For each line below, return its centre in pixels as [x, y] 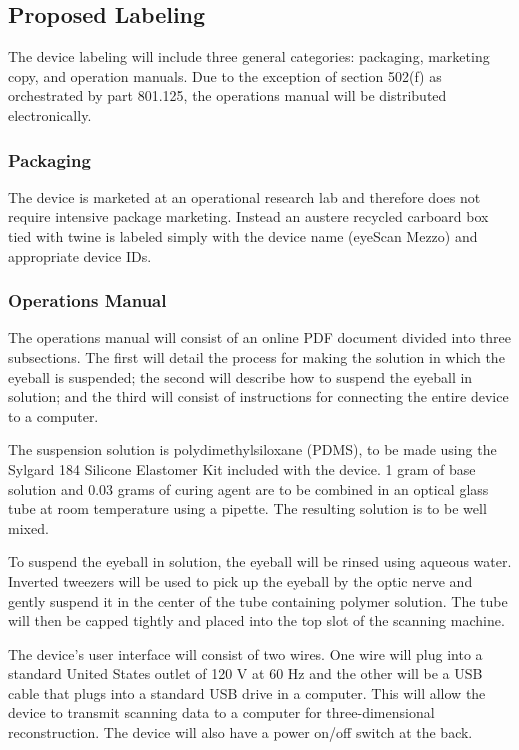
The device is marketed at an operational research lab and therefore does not [244, 196]
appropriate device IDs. [80, 255]
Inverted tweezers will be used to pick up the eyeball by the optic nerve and [240, 580]
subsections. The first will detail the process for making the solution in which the [256, 356]
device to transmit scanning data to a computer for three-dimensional [221, 712]
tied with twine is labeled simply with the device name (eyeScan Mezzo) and [243, 235]
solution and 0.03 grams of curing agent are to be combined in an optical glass [248, 488]
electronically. [50, 114]
